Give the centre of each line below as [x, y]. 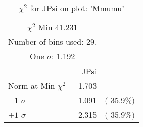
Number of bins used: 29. [53, 42]
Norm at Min [32, 85]
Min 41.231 [58, 27]
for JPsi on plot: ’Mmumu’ [77, 8]
